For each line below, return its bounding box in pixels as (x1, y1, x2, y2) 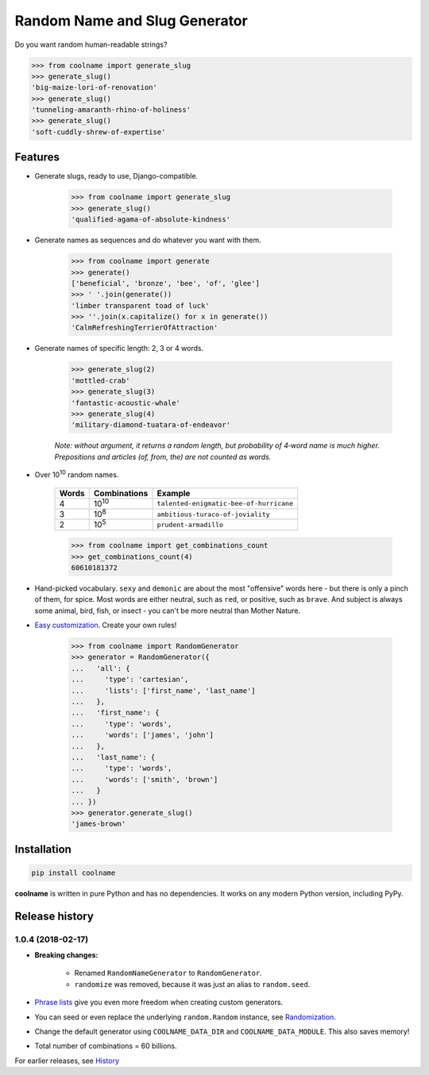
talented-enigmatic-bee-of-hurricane (157, 499, 294, 508)
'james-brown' (71, 819, 126, 829)
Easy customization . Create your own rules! (34, 620, 177, 630)
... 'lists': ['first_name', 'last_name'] (71, 686, 256, 695)
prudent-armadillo (157, 520, 224, 529)
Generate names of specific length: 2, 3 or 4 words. (34, 344, 204, 353)
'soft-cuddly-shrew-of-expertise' (31, 127, 166, 137)
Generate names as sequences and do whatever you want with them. (34, 235, 261, 245)
